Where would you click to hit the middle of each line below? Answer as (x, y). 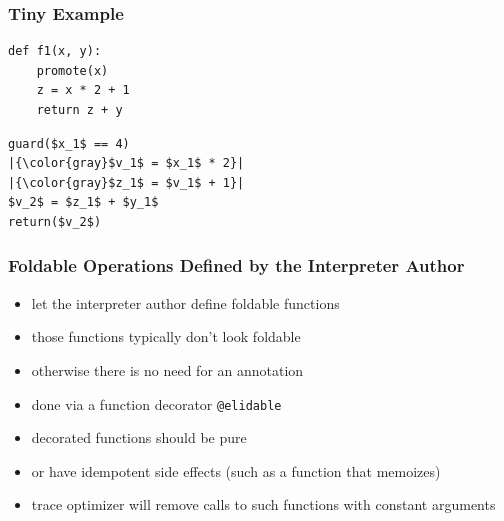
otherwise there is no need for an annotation (167, 369)
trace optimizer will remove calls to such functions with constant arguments (263, 504)
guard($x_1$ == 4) (69, 143)
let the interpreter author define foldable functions (185, 302)
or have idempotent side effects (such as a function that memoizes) (236, 470)
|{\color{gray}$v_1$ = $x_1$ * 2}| (126, 163)
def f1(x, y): (55, 51)
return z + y (79, 110)
